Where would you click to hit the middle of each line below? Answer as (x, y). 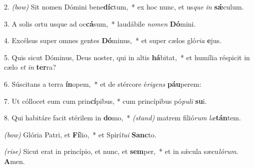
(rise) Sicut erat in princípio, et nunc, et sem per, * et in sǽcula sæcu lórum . (121, 151)
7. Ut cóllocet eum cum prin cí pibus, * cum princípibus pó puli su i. (105, 101)
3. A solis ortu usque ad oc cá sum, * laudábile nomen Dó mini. (100, 23)
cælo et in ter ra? (30, 67)
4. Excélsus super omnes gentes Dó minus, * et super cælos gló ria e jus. (113, 40)
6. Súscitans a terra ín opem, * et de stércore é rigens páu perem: (103, 83)
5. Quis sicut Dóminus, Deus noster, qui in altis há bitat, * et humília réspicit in (127, 57)
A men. (14, 161)
